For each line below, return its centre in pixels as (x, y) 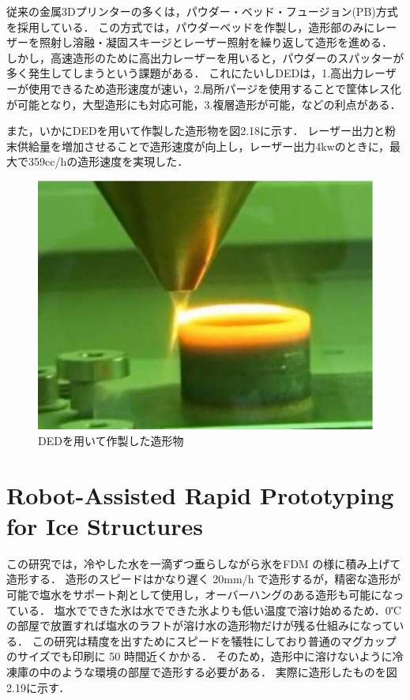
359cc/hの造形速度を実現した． (108, 161)
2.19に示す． (38, 687)
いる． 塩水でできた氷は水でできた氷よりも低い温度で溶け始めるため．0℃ (209, 610)
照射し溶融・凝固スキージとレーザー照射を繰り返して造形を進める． (216, 42)
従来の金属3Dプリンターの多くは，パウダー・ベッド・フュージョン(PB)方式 (202, 11)
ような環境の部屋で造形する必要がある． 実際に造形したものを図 (229, 671)
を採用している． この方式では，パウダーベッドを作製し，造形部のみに (191, 26)
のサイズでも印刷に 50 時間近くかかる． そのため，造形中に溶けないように (199, 656)
